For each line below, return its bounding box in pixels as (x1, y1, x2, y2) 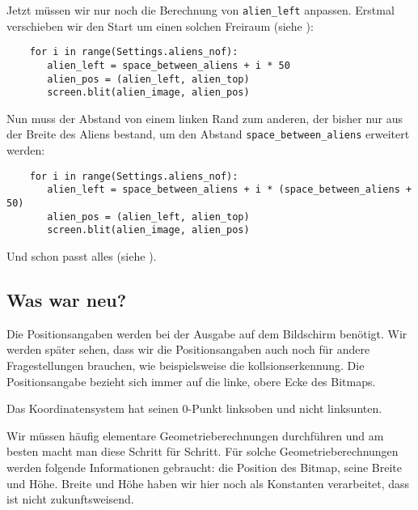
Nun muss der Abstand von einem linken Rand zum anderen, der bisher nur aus (6, 109, 403, 126)
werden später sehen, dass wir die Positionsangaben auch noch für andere (6, 341, 370, 358)
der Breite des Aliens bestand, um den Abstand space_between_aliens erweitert (6, 125, 410, 142)
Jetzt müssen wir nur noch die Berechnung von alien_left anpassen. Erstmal (6, 2, 395, 18)
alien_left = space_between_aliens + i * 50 (47, 59, 290, 71)
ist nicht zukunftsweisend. (6, 491, 134, 508)
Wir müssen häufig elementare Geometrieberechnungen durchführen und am (6, 427, 384, 444)
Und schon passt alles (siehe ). (6, 248, 157, 264)
